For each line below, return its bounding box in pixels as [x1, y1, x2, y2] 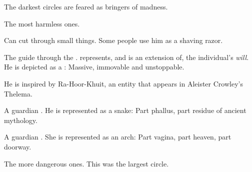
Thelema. [4, 88, 32, 98]
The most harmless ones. [4, 18, 80, 28]
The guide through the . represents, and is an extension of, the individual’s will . [4, 51, 249, 62]
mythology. [4, 114, 37, 125]
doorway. [4, 141, 31, 151]
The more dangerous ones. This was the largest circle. [4, 158, 169, 168]
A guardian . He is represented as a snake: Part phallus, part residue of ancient [4, 105, 246, 115]
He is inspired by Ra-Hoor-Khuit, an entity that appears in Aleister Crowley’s [4, 78, 243, 88]
